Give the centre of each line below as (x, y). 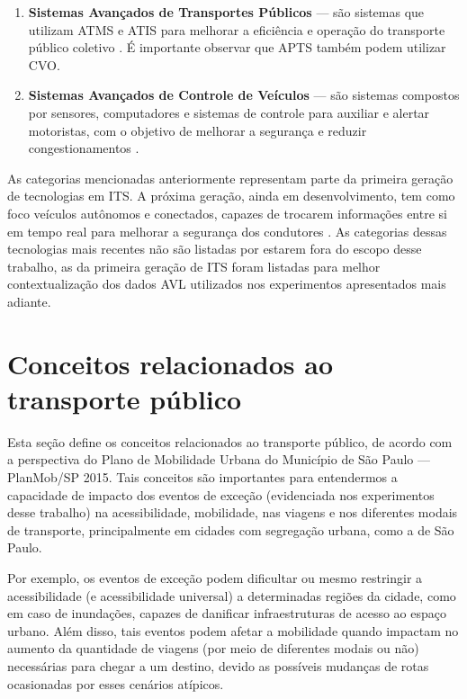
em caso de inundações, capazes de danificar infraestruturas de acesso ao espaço (227, 613)
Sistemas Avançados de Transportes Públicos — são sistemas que (226, 12)
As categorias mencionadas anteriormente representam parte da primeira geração (230, 178)
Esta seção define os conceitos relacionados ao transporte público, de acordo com (230, 441)
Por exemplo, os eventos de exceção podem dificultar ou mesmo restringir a (215, 577)
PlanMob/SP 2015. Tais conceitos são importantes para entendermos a (202, 477)
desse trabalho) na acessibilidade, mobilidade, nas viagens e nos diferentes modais (233, 512)
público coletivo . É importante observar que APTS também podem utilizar (237, 47)
